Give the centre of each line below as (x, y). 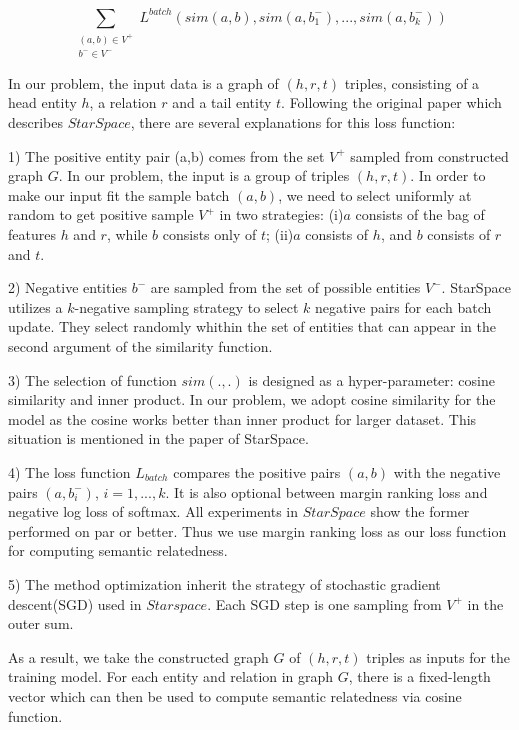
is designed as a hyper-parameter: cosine (371, 379)
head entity (42, 102)
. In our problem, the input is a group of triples (204, 175)
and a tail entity (222, 102)
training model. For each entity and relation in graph (171, 676)
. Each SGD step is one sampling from (324, 603)
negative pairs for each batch (403, 306)
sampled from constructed (429, 155)
